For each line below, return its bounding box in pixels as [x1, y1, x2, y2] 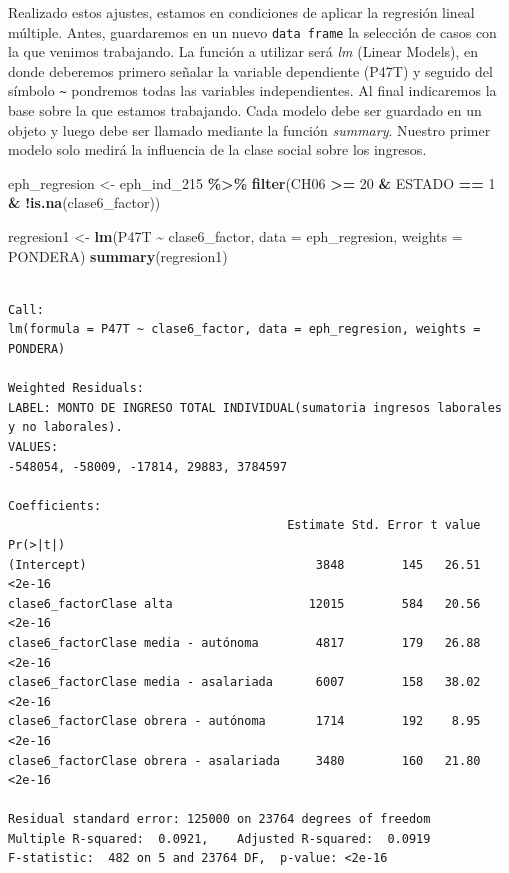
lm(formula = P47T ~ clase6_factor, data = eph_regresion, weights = [8, 322, 481, 337]
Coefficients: [8, 498, 102, 513]
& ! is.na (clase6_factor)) [8, 192, 161, 213]
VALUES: [8, 440, 59, 454]
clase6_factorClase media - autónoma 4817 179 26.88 [8, 635, 481, 650]
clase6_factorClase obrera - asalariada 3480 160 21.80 [8, 753, 481, 768]
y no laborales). [8, 420, 123, 435]
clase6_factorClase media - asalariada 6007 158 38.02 [8, 675, 481, 690]
